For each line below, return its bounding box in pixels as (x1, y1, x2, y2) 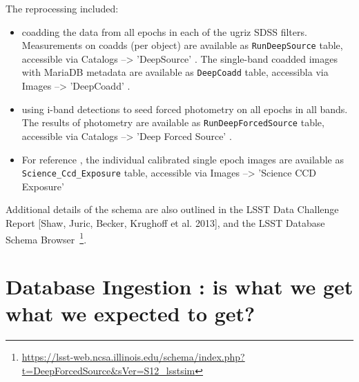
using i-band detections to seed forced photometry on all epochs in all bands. (21, 101, 348, 116)
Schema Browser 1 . (6, 230, 87, 246)
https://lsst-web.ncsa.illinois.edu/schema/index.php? (21, 350, 245, 364)
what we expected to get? (6, 299, 255, 328)
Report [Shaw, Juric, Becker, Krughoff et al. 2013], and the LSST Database (6, 215, 325, 230)
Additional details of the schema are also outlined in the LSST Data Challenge (6, 202, 339, 217)
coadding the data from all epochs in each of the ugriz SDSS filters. (21, 24, 307, 39)
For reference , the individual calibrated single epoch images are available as (21, 152, 344, 166)
